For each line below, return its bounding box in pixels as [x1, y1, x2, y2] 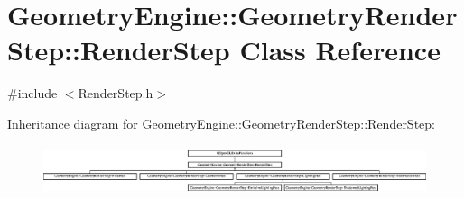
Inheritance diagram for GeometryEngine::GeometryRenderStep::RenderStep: [7, 113, 435, 132]
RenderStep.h [78, 84, 153, 103]
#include [7, 84, 58, 103]
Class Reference [239, 31, 441, 68]
